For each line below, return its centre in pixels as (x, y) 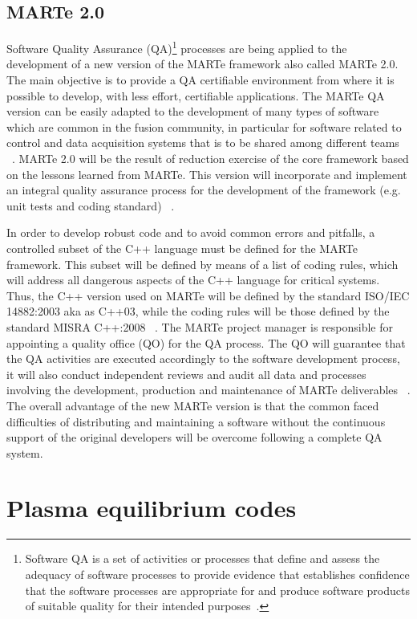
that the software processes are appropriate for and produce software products (217, 590)
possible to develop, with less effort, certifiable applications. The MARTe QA (196, 95)
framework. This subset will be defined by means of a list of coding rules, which (202, 264)
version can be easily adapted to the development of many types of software (193, 111)
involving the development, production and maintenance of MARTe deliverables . (208, 390)
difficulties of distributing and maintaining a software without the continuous (196, 421)
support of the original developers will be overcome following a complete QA (194, 437)
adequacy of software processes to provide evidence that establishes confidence (217, 574)
